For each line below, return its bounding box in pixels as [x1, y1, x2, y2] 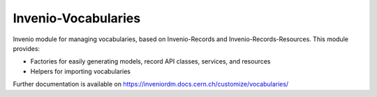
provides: [13, 44, 40, 52]
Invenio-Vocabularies [13, 10, 141, 26]
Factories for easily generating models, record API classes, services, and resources [30, 57, 272, 66]
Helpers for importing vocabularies [30, 67, 131, 75]
